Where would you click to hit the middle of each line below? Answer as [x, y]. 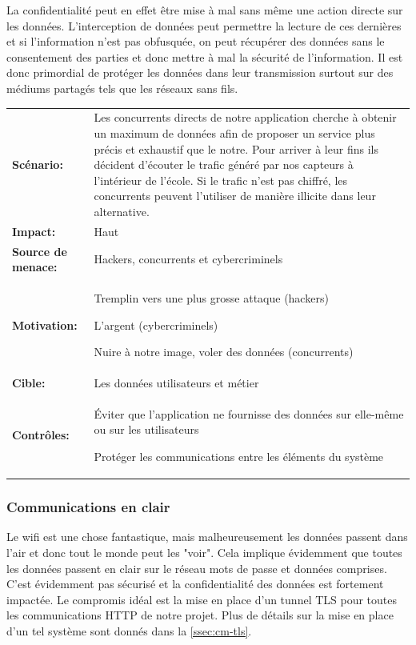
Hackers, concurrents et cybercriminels [188, 259]
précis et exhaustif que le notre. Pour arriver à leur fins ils [236, 148]
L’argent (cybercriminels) [156, 325]
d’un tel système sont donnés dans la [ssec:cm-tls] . [129, 630]
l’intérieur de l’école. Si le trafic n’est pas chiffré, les [221, 180]
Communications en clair [88, 507]
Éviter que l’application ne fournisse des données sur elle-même [249, 413]
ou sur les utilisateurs [146, 429]
